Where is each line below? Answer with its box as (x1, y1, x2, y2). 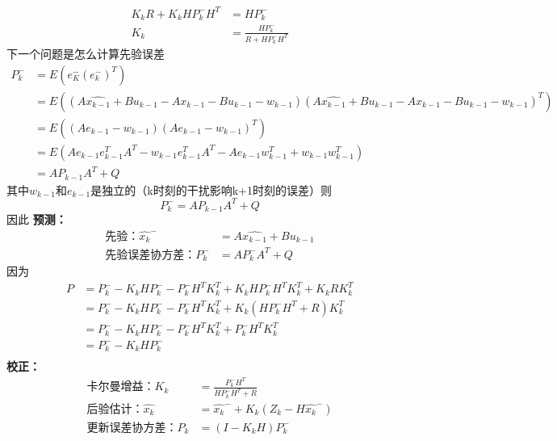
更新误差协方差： (86, 422, 178, 434)
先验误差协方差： (105, 249, 196, 261)
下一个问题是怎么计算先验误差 (6, 45, 165, 62)
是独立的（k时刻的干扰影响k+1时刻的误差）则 (90, 181, 332, 198)
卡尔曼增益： (86, 381, 155, 393)
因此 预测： (6, 211, 67, 228)
